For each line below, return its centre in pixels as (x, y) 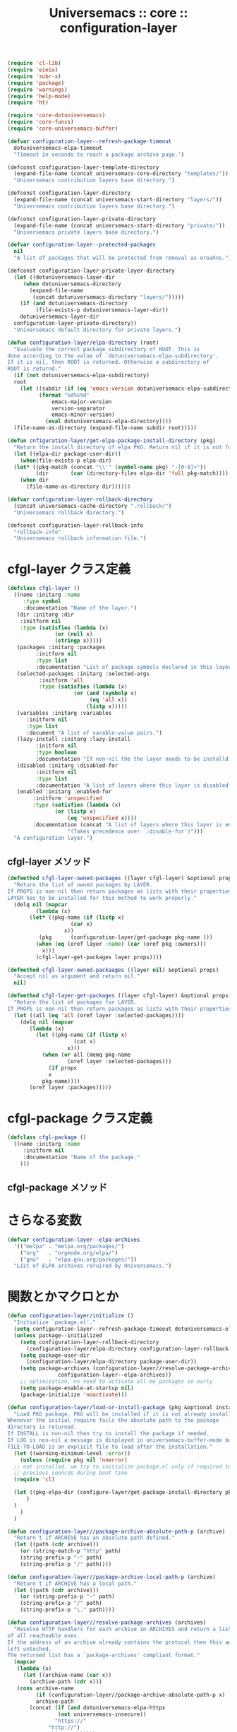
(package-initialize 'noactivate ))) (74, 1394)
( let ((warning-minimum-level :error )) (72, 1453)
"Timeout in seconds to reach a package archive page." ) (99, 154)
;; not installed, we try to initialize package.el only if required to (123, 1466)
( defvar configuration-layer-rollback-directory (80, 499)
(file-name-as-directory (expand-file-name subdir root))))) (105, 428)
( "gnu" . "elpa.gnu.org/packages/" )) (79, 1259)
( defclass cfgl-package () (47, 1138)
